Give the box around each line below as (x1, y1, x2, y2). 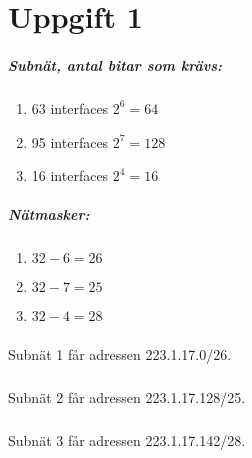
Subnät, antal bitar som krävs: (8, 54, 222, 75)
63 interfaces (31, 97, 109, 118)
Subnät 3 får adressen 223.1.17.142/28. (8, 429, 246, 450)
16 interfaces (31, 165, 109, 186)
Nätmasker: (8, 204, 90, 225)
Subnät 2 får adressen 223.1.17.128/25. (8, 386, 246, 407)
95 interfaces (31, 131, 109, 152)
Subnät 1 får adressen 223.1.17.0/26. (8, 343, 232, 364)
